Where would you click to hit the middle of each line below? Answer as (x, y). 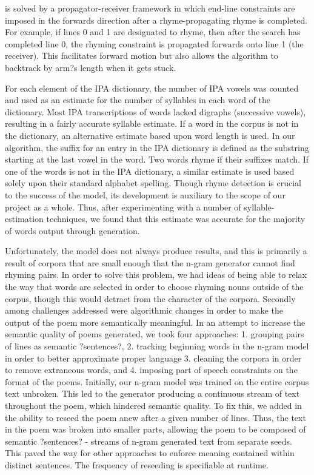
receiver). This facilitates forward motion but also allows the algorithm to (142, 56)
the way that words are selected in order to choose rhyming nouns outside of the (154, 287)
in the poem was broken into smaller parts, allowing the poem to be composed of (155, 429)
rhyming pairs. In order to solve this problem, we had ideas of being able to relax (156, 275)
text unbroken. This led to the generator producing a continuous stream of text (152, 393)
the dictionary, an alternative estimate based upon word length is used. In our (150, 135)
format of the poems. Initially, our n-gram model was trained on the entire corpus (157, 381)
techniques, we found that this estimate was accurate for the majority (176, 219)
